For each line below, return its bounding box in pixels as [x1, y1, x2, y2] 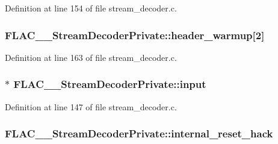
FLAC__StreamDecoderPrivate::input [13, 77, 206, 92]
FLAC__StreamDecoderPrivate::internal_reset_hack [5, 126, 273, 141]
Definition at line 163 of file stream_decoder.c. [5, 51, 177, 63]
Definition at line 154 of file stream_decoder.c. [5, 2, 177, 14]
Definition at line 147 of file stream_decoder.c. [5, 100, 177, 113]
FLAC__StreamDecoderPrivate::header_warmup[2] [5, 27, 265, 42]
